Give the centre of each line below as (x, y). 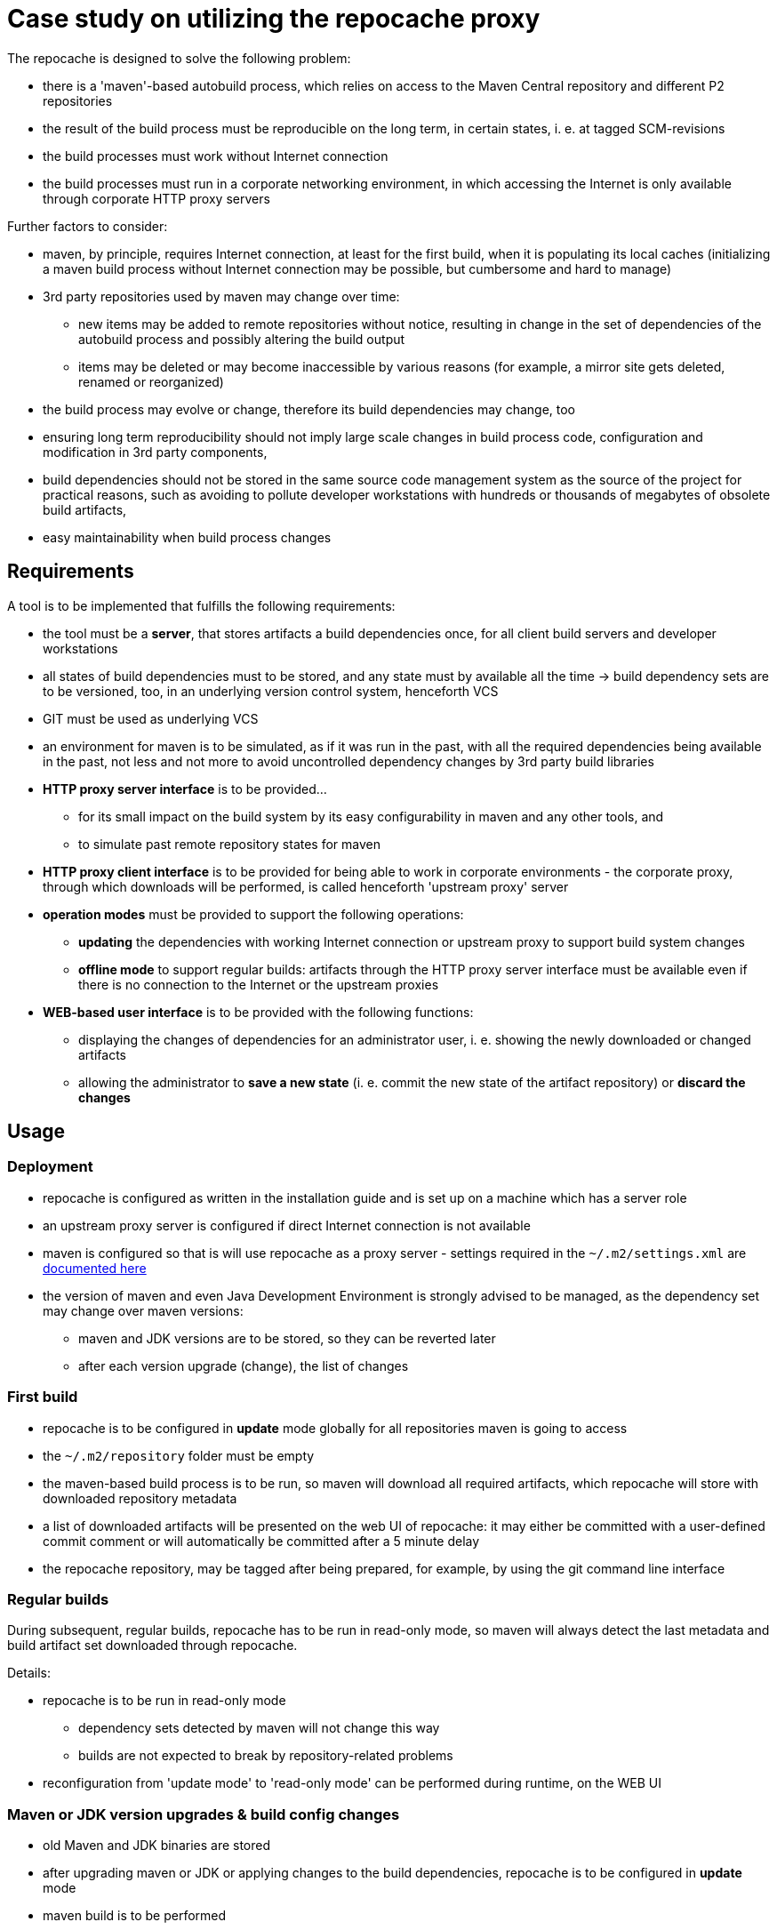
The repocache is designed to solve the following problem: (179, 58)
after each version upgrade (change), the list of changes (244, 1365)
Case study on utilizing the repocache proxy (274, 19)
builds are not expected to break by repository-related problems (266, 1756)
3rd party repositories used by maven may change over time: (221, 296)
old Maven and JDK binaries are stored (157, 1846)
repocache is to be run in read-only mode (164, 1701)
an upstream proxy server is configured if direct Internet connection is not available (287, 1225)
